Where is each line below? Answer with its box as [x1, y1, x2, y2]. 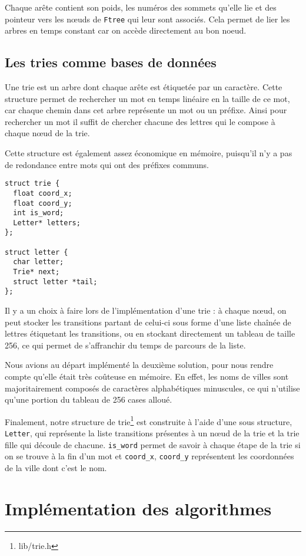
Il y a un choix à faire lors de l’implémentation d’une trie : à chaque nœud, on [5, 304, 287, 317]
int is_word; [13, 209, 64, 218]
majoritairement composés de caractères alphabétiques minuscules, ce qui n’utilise [5, 381, 300, 394]
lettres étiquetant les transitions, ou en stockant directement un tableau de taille [5, 327, 295, 340]
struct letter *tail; [13, 277, 98, 286]
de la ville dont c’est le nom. [5, 462, 107, 474]
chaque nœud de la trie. [5, 127, 90, 139]
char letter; [13, 258, 64, 267]
